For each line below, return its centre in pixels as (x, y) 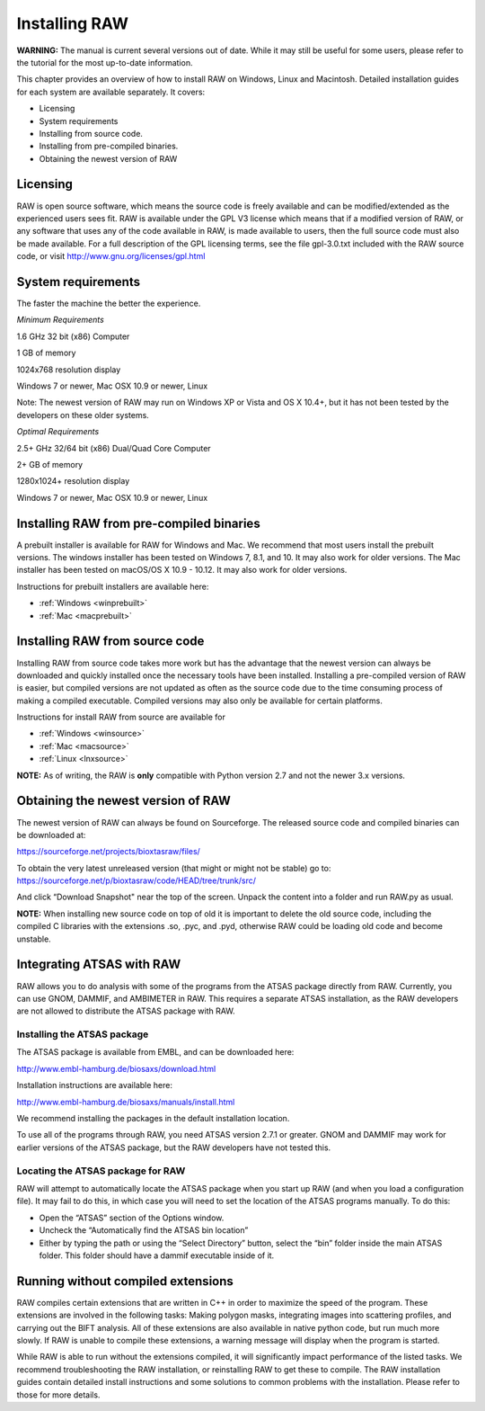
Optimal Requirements (58, 432)
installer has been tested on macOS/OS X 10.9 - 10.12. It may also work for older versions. (182, 570)
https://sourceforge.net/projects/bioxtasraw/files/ (109, 852)
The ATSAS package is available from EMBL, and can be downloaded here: (155, 1052)
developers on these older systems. (83, 415)
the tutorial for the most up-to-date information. (105, 62)
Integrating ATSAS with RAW (99, 964)
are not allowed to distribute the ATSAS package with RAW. (126, 1011)
